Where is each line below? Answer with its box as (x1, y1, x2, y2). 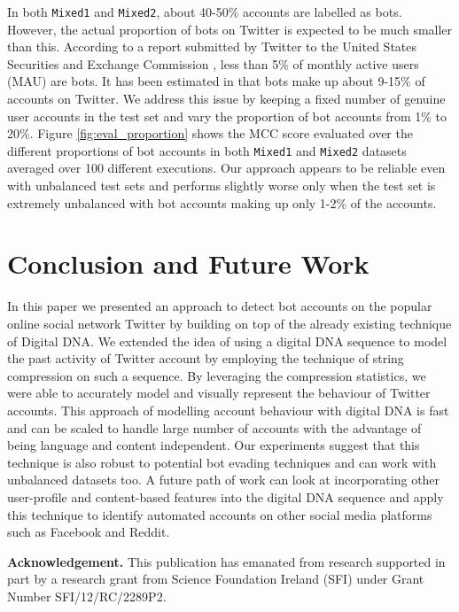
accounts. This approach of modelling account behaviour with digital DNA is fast (7, 400, 449, 419)
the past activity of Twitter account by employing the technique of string (7, 349, 404, 368)
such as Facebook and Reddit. (7, 523, 170, 541)
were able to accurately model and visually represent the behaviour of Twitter (7, 383, 431, 402)
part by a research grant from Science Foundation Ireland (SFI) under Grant (7, 569, 424, 588)
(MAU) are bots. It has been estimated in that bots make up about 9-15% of (7, 72, 425, 90)
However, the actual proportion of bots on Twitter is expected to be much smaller (7, 19, 453, 38)
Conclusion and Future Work (7, 245, 370, 282)
